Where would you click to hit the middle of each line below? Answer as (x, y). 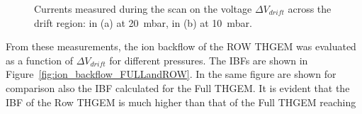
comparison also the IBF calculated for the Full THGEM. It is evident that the (178, 87)
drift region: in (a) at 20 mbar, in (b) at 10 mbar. (143, 22)
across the (310, 8)
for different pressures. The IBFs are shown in (209, 60)
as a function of (39, 60)
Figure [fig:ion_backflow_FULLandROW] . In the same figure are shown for (171, 74)
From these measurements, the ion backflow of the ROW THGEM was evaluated (181, 46)
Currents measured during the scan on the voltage (143, 8)
